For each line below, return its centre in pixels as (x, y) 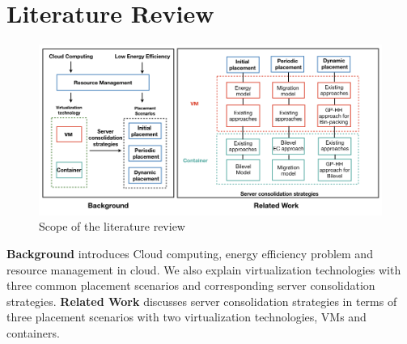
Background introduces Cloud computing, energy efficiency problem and (190, 253)
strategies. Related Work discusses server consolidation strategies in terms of (202, 301)
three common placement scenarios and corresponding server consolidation (191, 285)
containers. (33, 332)
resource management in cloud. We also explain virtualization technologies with (204, 269)
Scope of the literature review (112, 226)
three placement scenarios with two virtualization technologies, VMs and (187, 317)
